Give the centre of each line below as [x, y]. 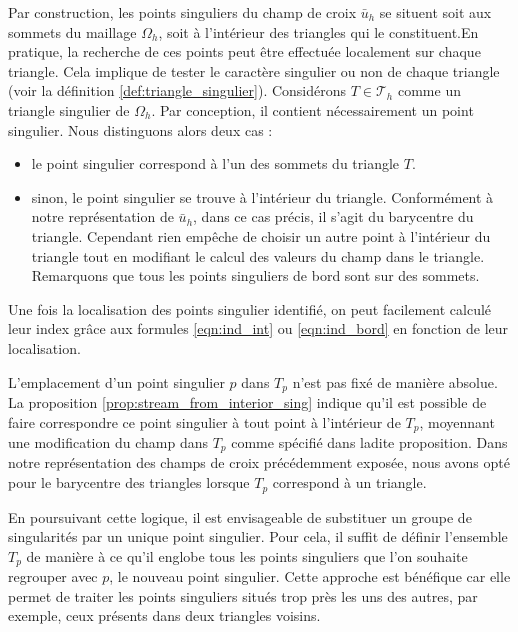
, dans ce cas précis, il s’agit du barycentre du [333, 216]
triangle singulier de [69, 109]
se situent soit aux [435, 12]
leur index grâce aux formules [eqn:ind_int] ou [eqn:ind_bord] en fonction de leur [258, 328]
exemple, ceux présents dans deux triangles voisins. [164, 615]
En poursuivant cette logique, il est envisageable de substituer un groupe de [240, 516]
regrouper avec [53, 576]
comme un [429, 90]
